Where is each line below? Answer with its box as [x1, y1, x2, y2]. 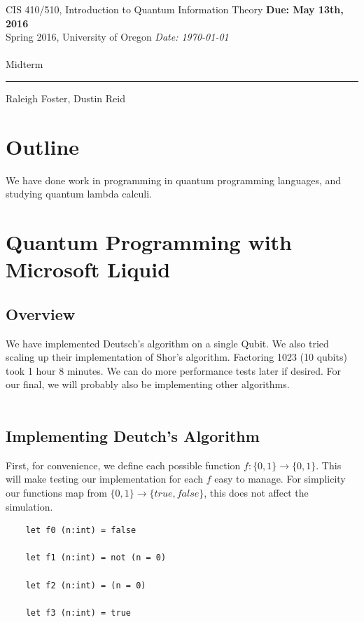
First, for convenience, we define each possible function [6, 457, 241, 472]
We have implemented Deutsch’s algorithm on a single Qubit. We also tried [6, 336, 329, 350]
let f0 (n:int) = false [25, 525, 136, 536]
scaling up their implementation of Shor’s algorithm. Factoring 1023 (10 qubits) [6, 350, 347, 364]
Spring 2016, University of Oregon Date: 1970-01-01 [6, 29, 229, 44]
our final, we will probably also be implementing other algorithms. [6, 377, 290, 392]
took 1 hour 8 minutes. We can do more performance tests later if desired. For [6, 363, 342, 378]
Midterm [6, 57, 43, 71]
